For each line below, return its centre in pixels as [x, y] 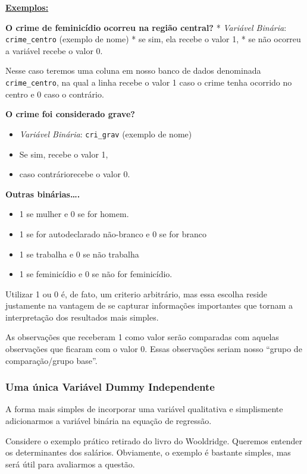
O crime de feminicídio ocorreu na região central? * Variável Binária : [146, 27]
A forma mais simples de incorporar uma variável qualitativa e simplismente [144, 409]
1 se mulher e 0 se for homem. [74, 214]
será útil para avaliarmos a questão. [70, 464]
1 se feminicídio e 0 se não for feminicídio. [96, 274]
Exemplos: [27, 7]
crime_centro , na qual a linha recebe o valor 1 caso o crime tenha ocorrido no [149, 82]
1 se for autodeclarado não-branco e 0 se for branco [113, 233]
